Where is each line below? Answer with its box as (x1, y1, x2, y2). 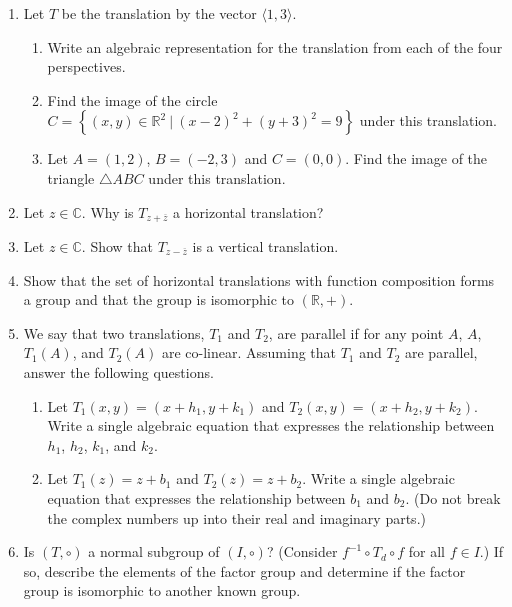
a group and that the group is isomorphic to (23, 289, 294, 310)
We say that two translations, (23, 322, 205, 343)
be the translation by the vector (61, 3, 257, 23)
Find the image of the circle (47, 89, 218, 110)
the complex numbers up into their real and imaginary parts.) (47, 507, 426, 528)
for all (408, 541, 445, 562)
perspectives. (47, 56, 126, 77)
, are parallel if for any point (268, 322, 444, 343)
